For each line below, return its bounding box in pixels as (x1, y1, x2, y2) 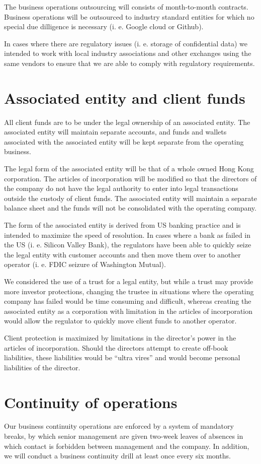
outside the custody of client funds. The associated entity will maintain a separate (4, 192, 257, 203)
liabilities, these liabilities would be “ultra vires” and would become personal (4, 352, 240, 363)
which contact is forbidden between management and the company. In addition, (4, 440, 249, 451)
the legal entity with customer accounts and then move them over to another (4, 249, 241, 259)
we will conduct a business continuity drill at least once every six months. (4, 450, 231, 461)
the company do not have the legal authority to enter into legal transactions (4, 183, 238, 193)
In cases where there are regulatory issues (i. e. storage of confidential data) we (4, 38, 248, 48)
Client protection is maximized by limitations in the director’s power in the (4, 332, 236, 343)
